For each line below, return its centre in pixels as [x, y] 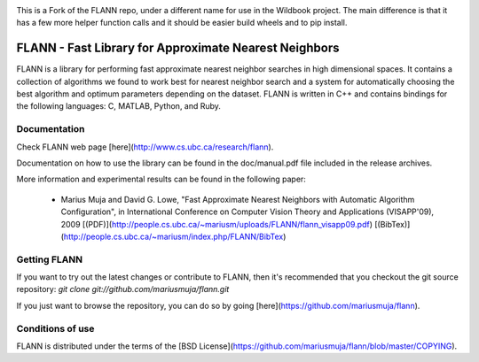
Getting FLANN [50, 259]
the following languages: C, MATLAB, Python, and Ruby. [119, 106]
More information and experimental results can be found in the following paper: [161, 179]
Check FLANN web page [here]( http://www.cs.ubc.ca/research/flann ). [145, 147]
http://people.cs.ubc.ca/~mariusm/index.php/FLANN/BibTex [173, 236]
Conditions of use [55, 328]
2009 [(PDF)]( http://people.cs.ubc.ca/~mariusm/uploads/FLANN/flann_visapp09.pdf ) [216, 224]
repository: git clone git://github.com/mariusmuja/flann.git [123, 289]
